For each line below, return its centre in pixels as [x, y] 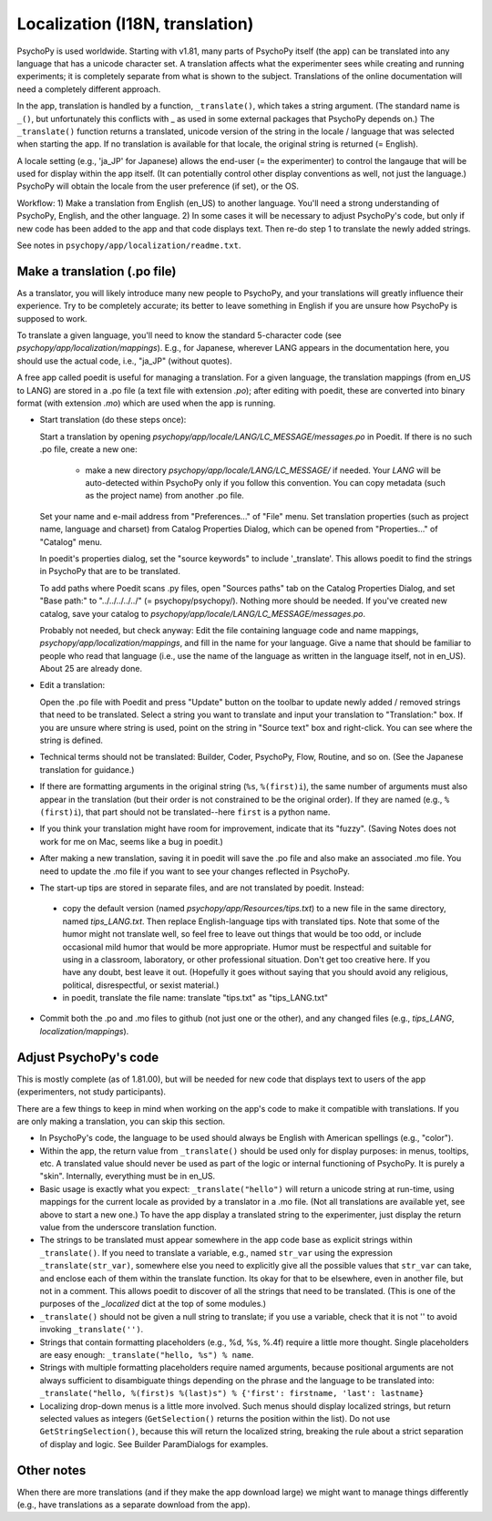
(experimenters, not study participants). [92, 1092]
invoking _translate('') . [92, 1330]
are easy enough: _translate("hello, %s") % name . [147, 1354]
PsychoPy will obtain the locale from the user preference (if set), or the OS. [158, 186]
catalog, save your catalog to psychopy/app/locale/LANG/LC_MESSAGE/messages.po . [203, 613]
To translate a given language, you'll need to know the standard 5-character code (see [179, 335]
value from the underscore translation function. [128, 1228]
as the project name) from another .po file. [165, 496]
